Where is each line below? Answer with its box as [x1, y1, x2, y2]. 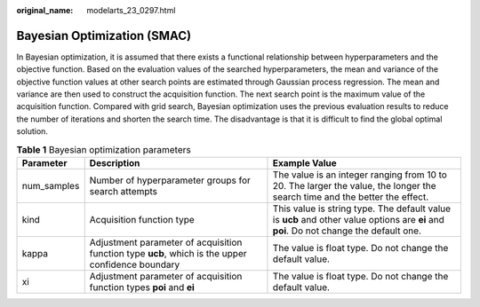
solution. [16, 126, 49, 137]
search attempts [89, 185, 158, 198]
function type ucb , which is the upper [89, 248, 247, 260]
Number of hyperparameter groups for [89, 174, 251, 186]
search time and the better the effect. [272, 191, 429, 203]
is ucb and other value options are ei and [272, 214, 444, 226]
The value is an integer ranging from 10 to [272, 169, 448, 181]
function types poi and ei [89, 281, 195, 294]
